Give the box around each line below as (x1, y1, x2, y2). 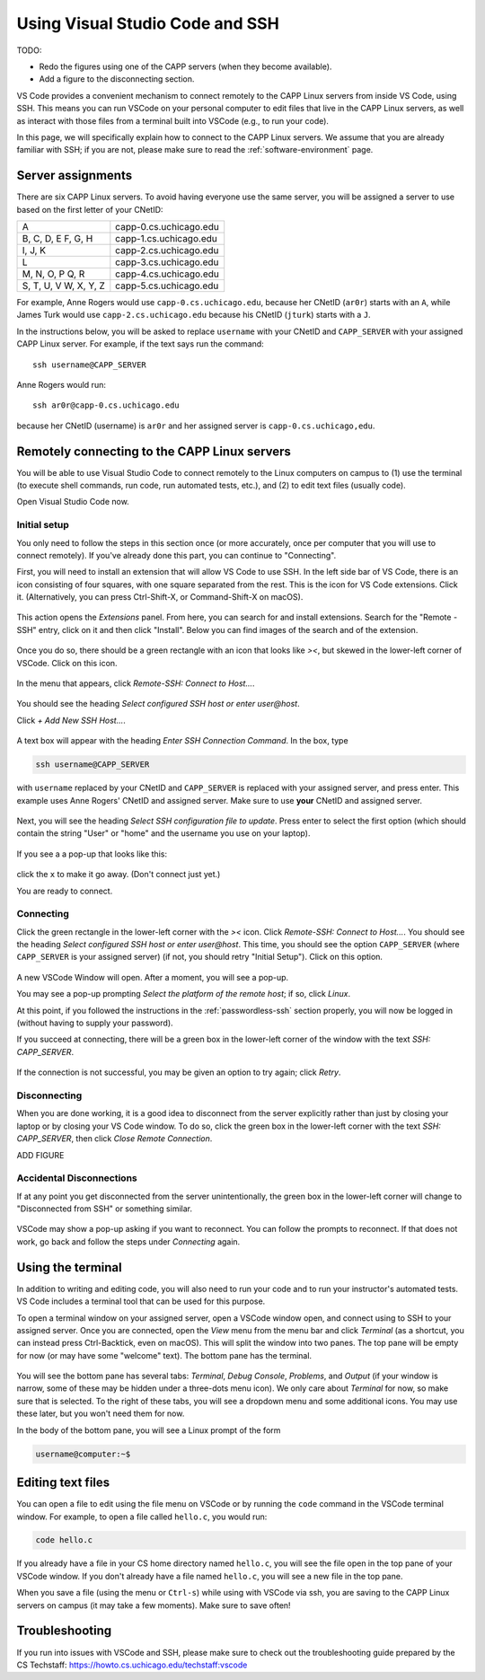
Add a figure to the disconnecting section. (39, 74, 195, 84)
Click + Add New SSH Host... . (16, 715, 126, 726)
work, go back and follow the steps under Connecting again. (16, 1236, 241, 1247)
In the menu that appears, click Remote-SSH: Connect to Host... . (16, 678, 255, 689)
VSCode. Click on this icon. (16, 657, 118, 668)
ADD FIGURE (16, 1149, 65, 1160)
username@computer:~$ (35, 1448, 131, 1459)
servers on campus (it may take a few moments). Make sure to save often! (16, 1599, 291, 1611)
